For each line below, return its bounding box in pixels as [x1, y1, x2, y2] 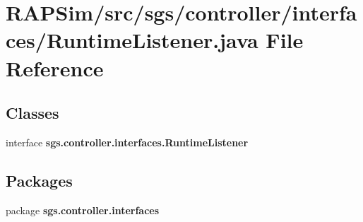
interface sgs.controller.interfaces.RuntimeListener [6, 134, 249, 149]
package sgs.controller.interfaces [6, 202, 160, 217]
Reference [6, 53, 104, 82]
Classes [6, 102, 59, 124]
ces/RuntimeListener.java [6, 25, 258, 54]
